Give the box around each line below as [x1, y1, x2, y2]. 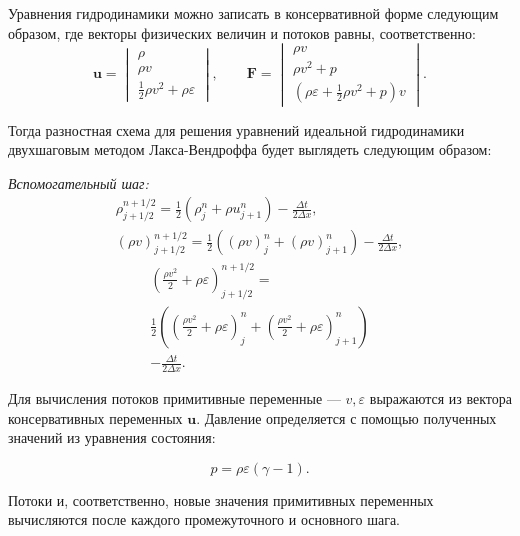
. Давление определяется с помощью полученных [196, 407, 497, 428]
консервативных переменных [8, 407, 183, 428]
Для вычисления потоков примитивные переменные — [8, 388, 341, 409]
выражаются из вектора [369, 388, 512, 409]
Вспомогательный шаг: [8, 172, 149, 193]
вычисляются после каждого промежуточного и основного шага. [8, 509, 400, 530]
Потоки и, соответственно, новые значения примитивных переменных [8, 489, 434, 510]
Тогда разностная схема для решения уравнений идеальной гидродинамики [8, 119, 465, 140]
